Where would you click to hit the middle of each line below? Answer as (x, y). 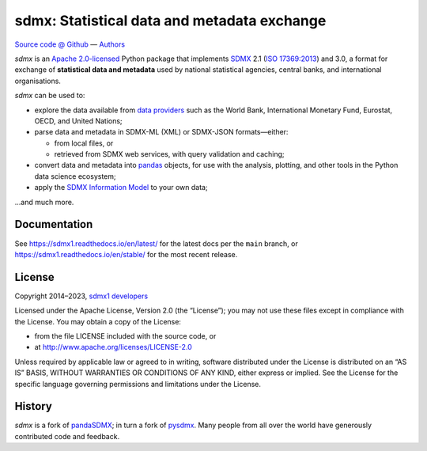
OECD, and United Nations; (78, 121)
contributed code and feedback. (67, 436)
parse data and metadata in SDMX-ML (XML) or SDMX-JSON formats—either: (161, 132)
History (34, 406)
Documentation (54, 224)
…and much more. (44, 202)
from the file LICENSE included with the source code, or (125, 336)
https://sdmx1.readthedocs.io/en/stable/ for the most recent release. (126, 254)
